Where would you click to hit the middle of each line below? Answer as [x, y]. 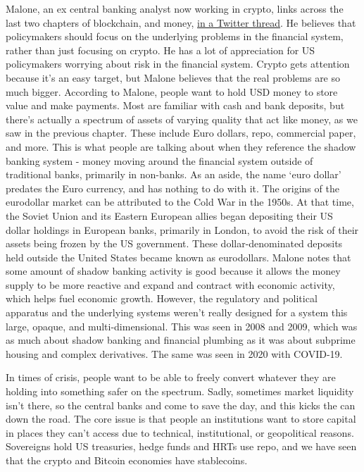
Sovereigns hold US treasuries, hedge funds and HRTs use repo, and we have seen [181, 446]
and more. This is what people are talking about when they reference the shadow [181, 146]
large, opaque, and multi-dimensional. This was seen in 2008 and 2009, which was [182, 326]
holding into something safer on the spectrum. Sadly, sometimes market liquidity [180, 391]
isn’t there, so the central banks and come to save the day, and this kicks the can [181, 405]
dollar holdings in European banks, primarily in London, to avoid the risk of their [182, 229]
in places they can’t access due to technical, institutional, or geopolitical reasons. [180, 432]
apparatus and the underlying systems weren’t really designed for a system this [177, 312]
